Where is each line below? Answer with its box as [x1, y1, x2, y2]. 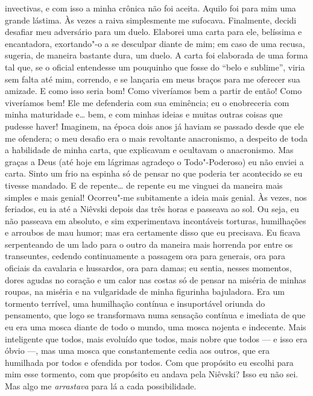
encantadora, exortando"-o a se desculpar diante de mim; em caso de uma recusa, [5, 37, 305, 49]
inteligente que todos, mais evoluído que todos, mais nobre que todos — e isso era [5, 332, 308, 345]
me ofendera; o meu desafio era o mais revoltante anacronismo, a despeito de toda [5, 131, 308, 144]
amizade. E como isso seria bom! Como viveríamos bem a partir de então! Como [5, 84, 302, 97]
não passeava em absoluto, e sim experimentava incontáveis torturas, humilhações [5, 214, 306, 227]
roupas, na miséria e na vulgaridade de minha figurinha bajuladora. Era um [5, 285, 285, 298]
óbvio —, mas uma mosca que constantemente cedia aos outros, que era [5, 344, 270, 357]
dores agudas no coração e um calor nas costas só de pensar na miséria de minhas [5, 273, 306, 286]
